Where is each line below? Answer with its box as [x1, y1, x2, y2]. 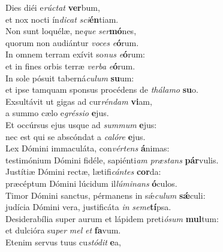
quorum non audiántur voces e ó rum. [5, 36, 139, 48]
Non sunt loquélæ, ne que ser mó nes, [5, 25, 137, 37]
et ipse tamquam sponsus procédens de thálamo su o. [5, 83, 198, 96]
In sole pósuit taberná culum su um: [5, 71, 134, 84]
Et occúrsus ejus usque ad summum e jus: [5, 118, 157, 130]
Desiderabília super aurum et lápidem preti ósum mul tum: [5, 212, 219, 224]
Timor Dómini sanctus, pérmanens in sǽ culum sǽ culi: [5, 189, 206, 201]
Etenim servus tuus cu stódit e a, [5, 235, 121, 248]
